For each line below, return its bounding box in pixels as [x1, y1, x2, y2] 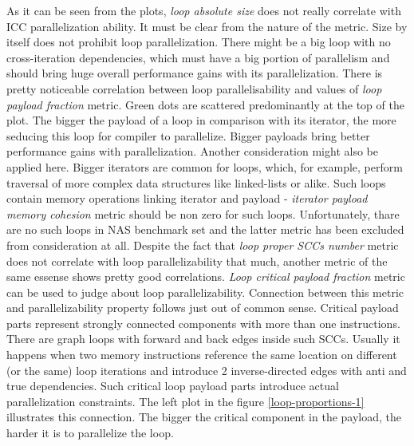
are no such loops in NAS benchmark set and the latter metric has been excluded [6, 221, 404, 238]
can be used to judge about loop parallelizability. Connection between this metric [6, 283, 404, 300]
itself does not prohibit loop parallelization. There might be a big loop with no [6, 34, 391, 50]
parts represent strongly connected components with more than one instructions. [6, 314, 400, 331]
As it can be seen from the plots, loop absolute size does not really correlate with [6, 2, 401, 18]
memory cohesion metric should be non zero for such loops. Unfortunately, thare [6, 205, 400, 222]
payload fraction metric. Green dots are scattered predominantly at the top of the [6, 96, 404, 112]
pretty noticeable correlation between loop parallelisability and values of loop [6, 80, 382, 97]
